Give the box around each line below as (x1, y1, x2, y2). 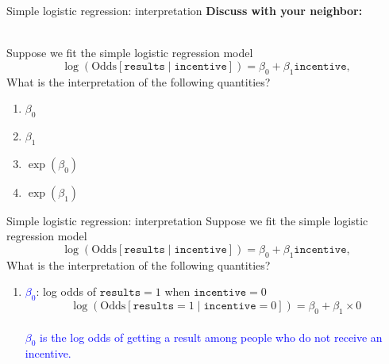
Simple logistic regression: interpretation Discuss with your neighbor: (6, 2, 363, 18)
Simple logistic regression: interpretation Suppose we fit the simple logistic (6, 212, 368, 228)
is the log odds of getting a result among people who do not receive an (40, 328, 383, 345)
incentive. (25, 345, 71, 362)
